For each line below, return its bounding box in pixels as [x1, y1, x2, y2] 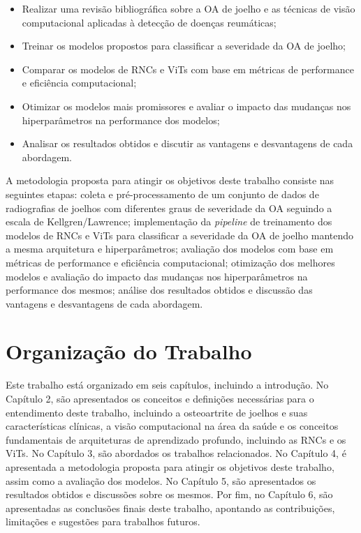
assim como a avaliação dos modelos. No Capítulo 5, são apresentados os [6, 473, 316, 488]
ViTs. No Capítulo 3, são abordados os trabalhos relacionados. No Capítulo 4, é [6, 446, 346, 460]
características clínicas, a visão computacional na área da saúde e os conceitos [6, 419, 339, 433]
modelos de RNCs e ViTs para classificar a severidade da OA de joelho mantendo [6, 227, 354, 242]
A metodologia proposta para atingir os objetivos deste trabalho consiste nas [6, 173, 334, 188]
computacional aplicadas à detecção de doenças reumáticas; [22, 15, 277, 29]
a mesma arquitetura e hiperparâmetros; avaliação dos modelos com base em [6, 241, 334, 256]
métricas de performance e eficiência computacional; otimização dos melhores [6, 255, 335, 269]
